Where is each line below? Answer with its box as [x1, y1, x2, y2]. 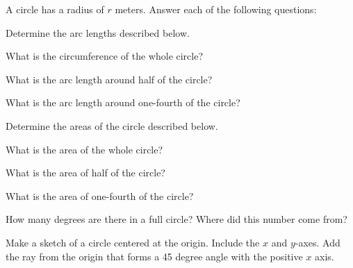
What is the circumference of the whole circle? [6, 49, 204, 63]
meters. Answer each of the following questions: [115, 2, 317, 16]
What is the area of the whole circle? [6, 142, 163, 156]
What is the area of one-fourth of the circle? [6, 188, 194, 203]
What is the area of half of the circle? [6, 165, 165, 180]
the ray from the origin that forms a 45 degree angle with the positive [6, 249, 303, 263]
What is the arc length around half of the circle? [6, 72, 213, 86]
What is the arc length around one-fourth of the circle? [6, 95, 240, 110]
